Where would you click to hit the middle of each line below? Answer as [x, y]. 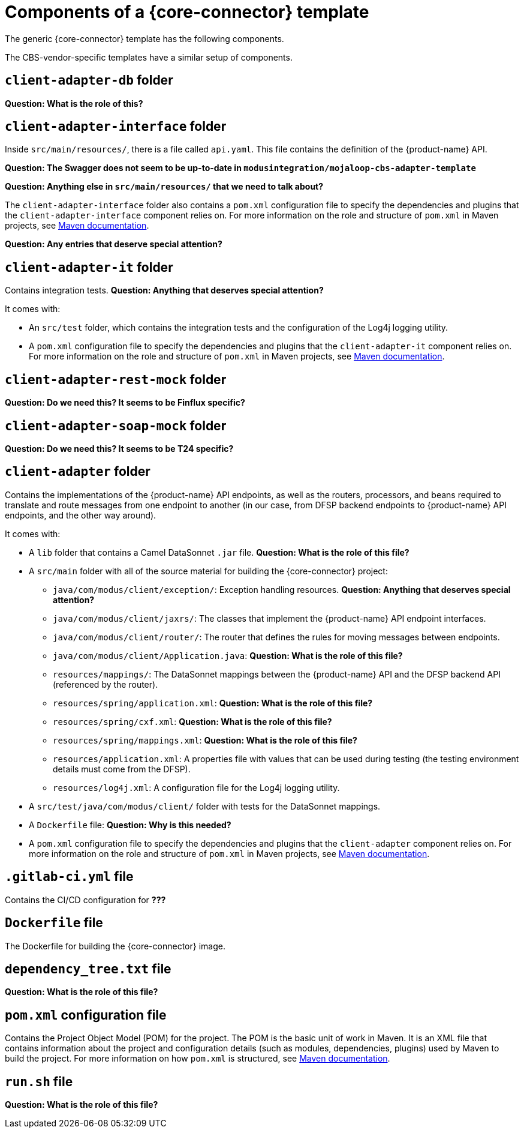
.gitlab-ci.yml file [69, 877]
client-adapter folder [78, 472]
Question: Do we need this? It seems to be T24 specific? [119, 448]
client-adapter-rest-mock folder [116, 379]
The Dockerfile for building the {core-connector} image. [115, 946]
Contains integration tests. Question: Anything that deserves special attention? [164, 290]
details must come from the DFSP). [122, 769]
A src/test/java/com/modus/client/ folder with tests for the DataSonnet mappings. [205, 806]
